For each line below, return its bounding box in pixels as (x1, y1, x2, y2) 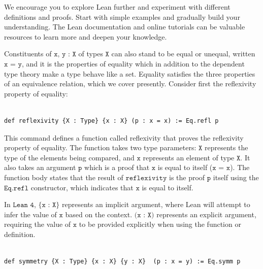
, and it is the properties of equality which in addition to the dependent (21, 58, 245, 69)
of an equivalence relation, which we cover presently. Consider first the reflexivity (4, 78, 256, 89)
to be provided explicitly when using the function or (79, 219, 241, 229)
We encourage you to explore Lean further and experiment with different (4, 2, 231, 12)
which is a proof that (84, 162, 150, 173)
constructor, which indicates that (30, 182, 134, 192)
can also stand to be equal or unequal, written (111, 48, 255, 59)
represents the (205, 142, 248, 153)
